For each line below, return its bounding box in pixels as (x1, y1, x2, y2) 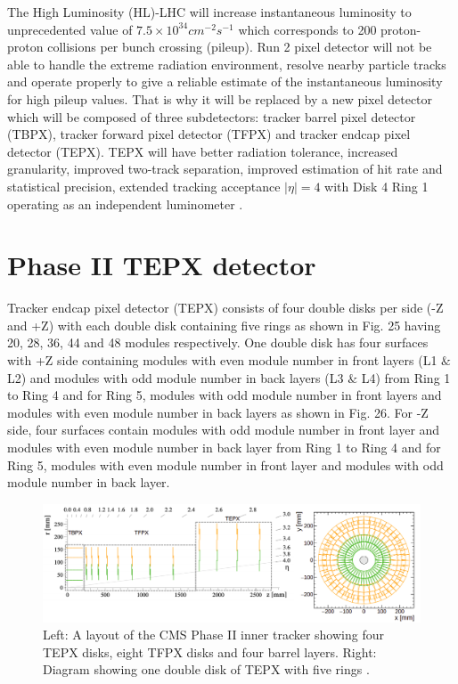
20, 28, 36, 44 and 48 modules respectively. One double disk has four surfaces (7, 333, 429, 352)
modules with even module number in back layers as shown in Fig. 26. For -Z (7, 403, 429, 421)
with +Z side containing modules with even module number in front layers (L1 (7, 351, 438, 370)
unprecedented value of (7, 20, 133, 38)
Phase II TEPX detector (7, 247, 316, 283)
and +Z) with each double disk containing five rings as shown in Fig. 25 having (7, 315, 441, 334)
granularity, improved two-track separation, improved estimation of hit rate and (7, 159, 443, 178)
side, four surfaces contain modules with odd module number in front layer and (7, 420, 440, 439)
